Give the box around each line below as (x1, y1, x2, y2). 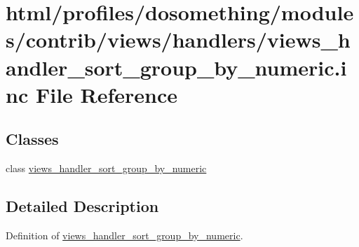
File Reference (35, 80, 178, 108)
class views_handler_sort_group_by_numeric (6, 161, 207, 176)
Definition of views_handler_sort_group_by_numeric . (6, 227, 243, 242)
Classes (6, 128, 59, 150)
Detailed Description (6, 195, 159, 217)
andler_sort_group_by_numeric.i (6, 52, 347, 81)
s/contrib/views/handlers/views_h (6, 25, 351, 54)
